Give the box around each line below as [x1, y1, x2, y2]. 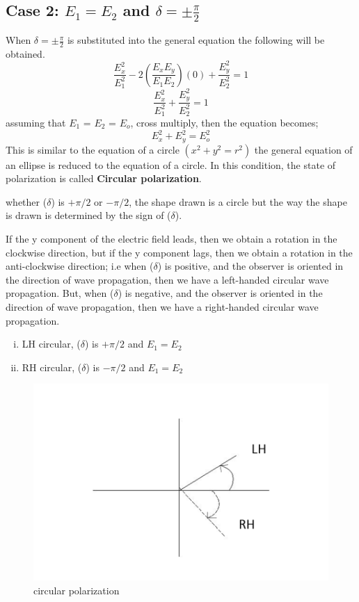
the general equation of [254, 142, 353, 156]
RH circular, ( [22, 359, 82, 374]
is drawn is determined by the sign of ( [6, 208, 171, 222]
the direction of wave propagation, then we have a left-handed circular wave [6, 272, 329, 286]
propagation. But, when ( [6, 286, 114, 300]
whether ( [6, 194, 47, 209]
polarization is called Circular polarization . [6, 171, 202, 186]
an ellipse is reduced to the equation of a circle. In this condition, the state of [6, 157, 336, 172]
